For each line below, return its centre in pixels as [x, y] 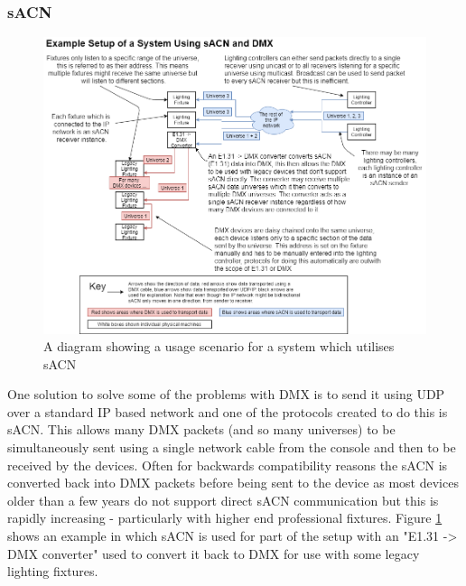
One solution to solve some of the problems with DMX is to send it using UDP [226, 394]
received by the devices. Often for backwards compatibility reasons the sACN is [228, 465]
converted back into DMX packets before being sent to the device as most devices [233, 483]
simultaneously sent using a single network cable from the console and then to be [232, 447]
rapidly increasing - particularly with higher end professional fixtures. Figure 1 [225, 518]
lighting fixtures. [53, 571]
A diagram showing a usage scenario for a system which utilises [219, 346]
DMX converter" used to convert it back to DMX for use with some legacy [214, 553]
